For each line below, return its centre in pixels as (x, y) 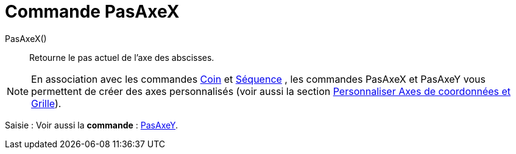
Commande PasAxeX (92, 12)
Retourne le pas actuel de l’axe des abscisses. (122, 57)
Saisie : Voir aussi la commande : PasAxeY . (92, 125)
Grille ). (46, 103)
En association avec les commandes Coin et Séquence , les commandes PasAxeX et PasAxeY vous (258, 79)
